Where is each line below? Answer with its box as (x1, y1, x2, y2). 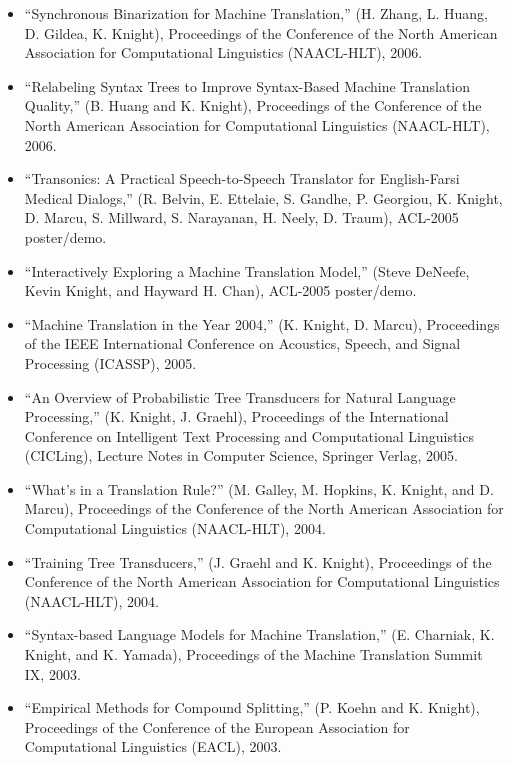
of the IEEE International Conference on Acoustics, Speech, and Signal (24, 333, 461, 354)
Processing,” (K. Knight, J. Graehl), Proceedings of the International (24, 406, 449, 427)
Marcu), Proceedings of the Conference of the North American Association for (24, 498, 504, 519)
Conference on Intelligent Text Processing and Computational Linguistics (24, 425, 474, 446)
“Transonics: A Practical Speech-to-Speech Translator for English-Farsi (24, 168, 460, 189)
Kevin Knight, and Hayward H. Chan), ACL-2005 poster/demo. (24, 280, 417, 301)
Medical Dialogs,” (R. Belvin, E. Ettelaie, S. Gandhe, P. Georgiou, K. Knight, (24, 187, 503, 208)
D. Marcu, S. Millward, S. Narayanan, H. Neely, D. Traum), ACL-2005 (24, 207, 459, 228)
